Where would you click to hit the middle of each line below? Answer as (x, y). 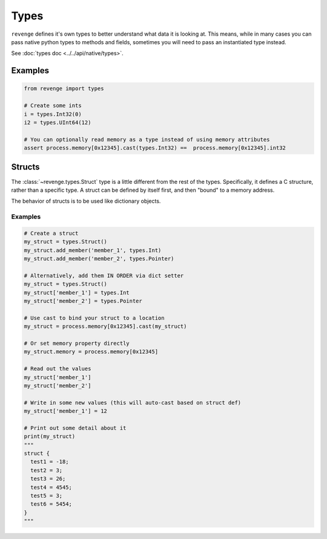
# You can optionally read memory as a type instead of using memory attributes (147, 139)
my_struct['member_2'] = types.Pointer (83, 301)
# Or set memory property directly (77, 343)
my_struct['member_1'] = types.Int (77, 292)
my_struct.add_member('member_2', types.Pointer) (99, 259)
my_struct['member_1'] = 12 (65, 411)
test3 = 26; (48, 479)
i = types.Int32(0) (53, 114)
